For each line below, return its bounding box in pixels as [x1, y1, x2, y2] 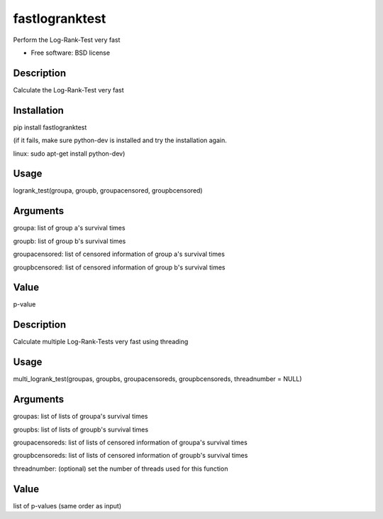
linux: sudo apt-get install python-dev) [13, 149, 126, 158]
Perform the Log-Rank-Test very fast [13, 36, 121, 44]
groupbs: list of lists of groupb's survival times [13, 425, 149, 434]
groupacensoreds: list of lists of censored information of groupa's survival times [13, 438, 248, 446]
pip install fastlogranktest [13, 123, 87, 132]
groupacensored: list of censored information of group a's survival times [13, 250, 225, 259]
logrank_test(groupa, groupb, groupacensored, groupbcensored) [13, 186, 203, 195]
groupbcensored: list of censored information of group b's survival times [13, 263, 226, 272]
